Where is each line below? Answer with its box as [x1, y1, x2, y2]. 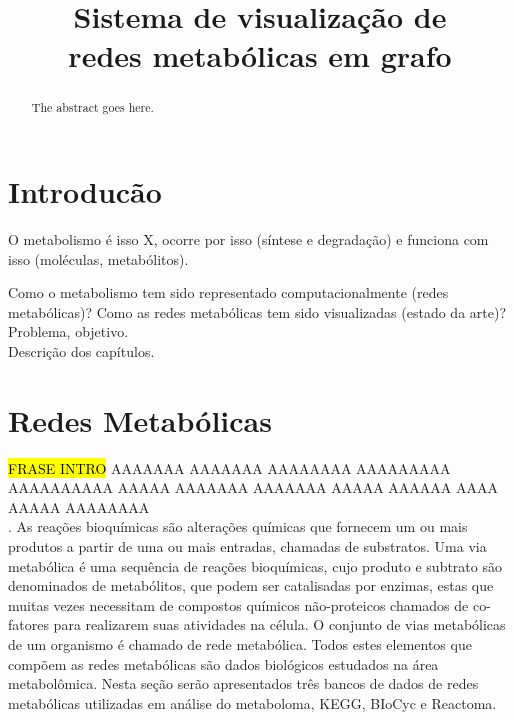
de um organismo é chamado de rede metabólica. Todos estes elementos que [8, 633, 472, 654]
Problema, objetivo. [8, 321, 129, 342]
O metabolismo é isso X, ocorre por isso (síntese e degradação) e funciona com [8, 228, 489, 249]
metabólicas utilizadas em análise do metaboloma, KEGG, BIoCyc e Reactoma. [8, 692, 497, 713]
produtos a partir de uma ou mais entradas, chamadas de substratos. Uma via [8, 536, 487, 557]
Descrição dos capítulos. [8, 340, 155, 361]
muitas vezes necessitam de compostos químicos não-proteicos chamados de [8, 594, 469, 615]
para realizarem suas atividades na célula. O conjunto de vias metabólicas [53, 614, 506, 635]
